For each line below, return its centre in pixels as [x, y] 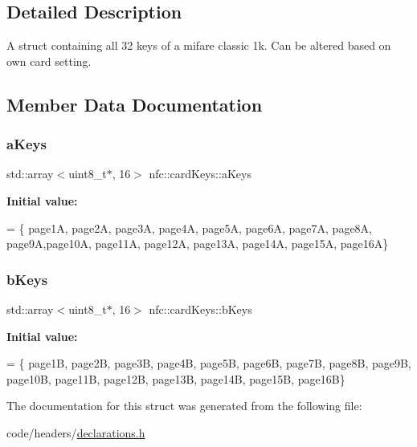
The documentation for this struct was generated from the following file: [184, 406]
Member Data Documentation [135, 104]
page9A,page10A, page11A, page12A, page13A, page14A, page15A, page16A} [198, 244]
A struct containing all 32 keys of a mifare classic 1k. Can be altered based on [199, 45]
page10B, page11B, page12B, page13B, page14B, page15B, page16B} [176, 378]
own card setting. [49, 61]
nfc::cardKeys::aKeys [200, 174]
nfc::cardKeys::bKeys [200, 309]
